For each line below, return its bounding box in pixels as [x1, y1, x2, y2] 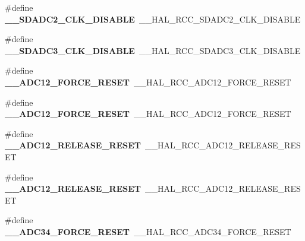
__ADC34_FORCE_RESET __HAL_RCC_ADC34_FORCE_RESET [5, 225, 291, 237]
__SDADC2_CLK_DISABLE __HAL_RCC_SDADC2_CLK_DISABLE [5, 12, 301, 25]
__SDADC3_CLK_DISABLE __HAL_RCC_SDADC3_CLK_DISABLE [5, 44, 301, 56]
